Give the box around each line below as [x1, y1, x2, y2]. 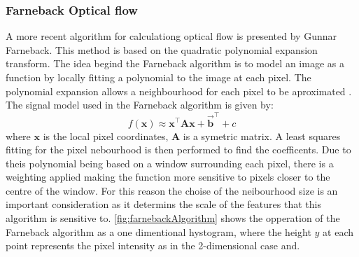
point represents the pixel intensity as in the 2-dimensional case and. [6, 238, 300, 253]
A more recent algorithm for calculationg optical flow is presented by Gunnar [6, 29, 337, 43]
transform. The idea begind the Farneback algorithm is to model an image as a [6, 56, 344, 71]
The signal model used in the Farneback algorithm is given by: [6, 97, 274, 112]
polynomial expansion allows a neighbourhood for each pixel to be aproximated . [6, 83, 352, 98]
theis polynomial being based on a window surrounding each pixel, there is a [6, 155, 334, 170]
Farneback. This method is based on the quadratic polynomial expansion [6, 42, 318, 57]
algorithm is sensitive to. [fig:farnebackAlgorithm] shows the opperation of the [6, 211, 340, 225]
